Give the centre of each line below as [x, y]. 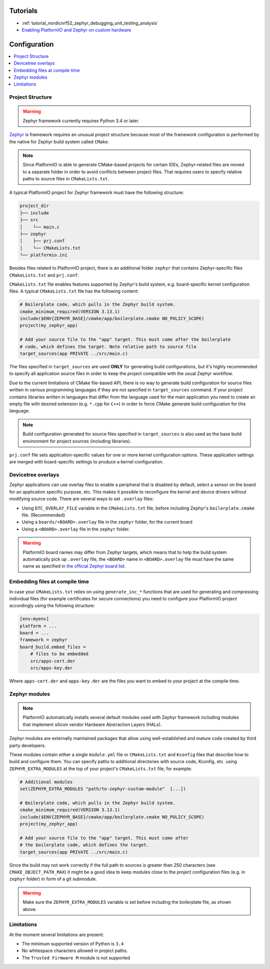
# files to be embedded [59, 654]
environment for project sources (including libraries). [77, 441]
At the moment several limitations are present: [57, 934]
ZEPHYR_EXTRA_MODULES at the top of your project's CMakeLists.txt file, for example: [101, 769]
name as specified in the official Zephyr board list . [74, 566]
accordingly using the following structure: [52, 606]
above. [30, 909]
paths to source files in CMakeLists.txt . [66, 179]
